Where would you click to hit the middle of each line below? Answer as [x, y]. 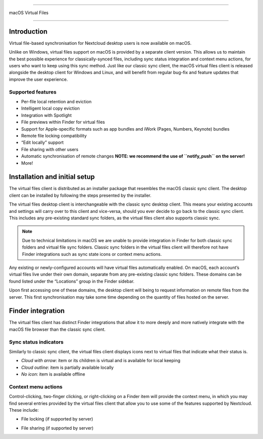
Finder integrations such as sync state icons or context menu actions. [92, 254]
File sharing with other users [50, 149]
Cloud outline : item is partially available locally [67, 367]
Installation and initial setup [52, 177]
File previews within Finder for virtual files [63, 122]
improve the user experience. [38, 79]
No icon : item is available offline [53, 374]
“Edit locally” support [42, 143]
